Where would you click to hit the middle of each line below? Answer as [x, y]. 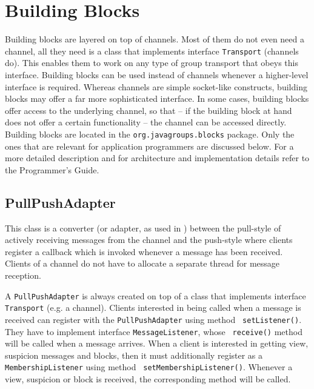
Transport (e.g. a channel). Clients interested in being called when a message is [153, 308]
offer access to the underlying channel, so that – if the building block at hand [149, 110]
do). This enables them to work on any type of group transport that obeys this [152, 63]
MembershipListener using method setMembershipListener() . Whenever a [149, 367]
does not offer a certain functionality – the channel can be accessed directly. [146, 122]
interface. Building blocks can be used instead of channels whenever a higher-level [157, 74]
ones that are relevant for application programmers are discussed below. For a [149, 146]
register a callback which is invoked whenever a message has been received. [144, 251]
